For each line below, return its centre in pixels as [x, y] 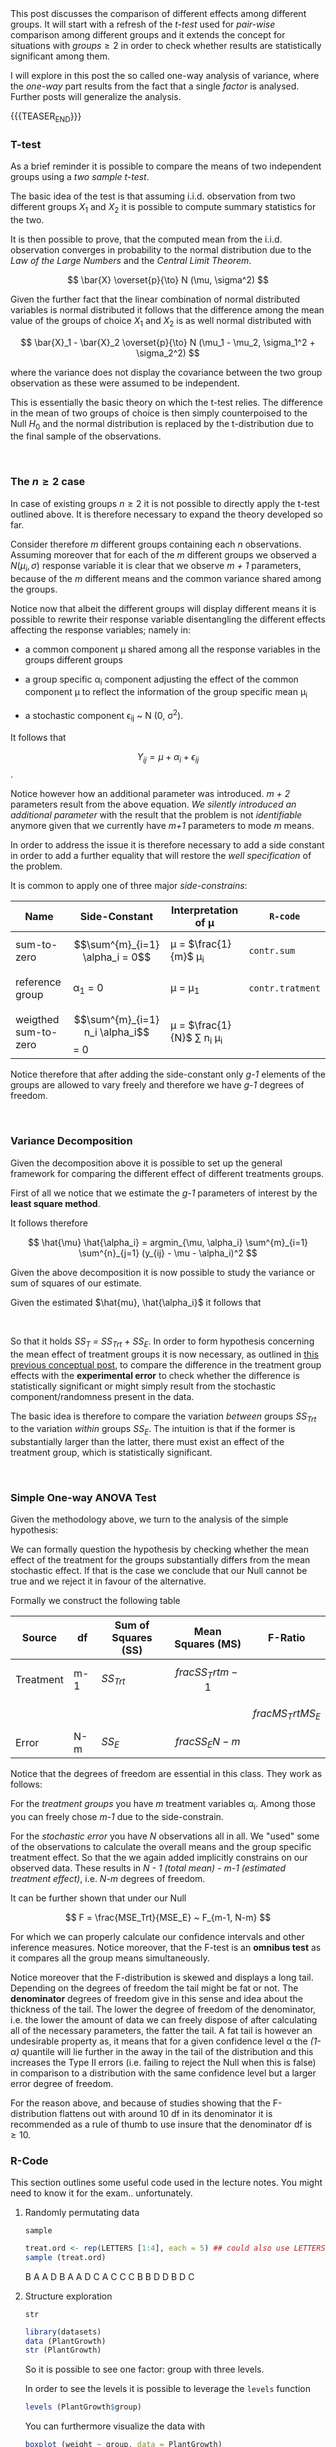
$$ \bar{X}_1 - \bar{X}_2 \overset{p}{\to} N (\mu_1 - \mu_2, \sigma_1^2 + [168, 342]
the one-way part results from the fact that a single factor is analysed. [155, 86]
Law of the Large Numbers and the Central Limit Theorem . [131, 260]
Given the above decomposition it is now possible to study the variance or [163, 1272]
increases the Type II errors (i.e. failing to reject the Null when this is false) [163, 2062]
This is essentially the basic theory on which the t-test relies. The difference [166, 402]
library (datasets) [63, 2332]
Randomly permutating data [82, 2212]
